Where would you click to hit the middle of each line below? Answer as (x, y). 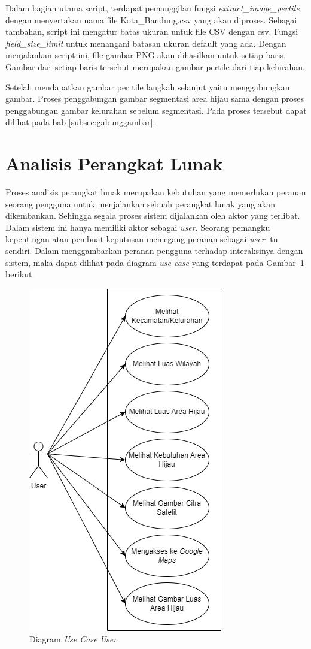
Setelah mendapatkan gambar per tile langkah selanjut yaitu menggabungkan (148, 87)
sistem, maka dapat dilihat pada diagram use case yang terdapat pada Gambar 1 (155, 262)
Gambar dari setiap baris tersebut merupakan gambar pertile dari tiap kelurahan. (155, 66)
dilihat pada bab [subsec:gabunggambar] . (80, 122)
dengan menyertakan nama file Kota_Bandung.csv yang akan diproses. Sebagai (151, 19)
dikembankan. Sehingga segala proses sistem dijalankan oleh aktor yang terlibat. (153, 215)
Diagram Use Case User (73, 639)
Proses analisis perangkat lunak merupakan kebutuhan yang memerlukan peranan (156, 192)
